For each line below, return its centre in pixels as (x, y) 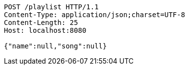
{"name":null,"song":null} (55, 46)
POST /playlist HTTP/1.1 (51, 7)
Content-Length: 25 (41, 23)
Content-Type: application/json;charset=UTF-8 (94, 15)
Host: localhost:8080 (45, 30)
